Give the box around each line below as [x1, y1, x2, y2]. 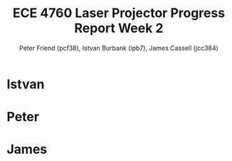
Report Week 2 [74, 20, 164, 36]
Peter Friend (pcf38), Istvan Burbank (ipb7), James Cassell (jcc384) [19, 43, 218, 52]
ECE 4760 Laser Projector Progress [12, 5, 226, 21]
